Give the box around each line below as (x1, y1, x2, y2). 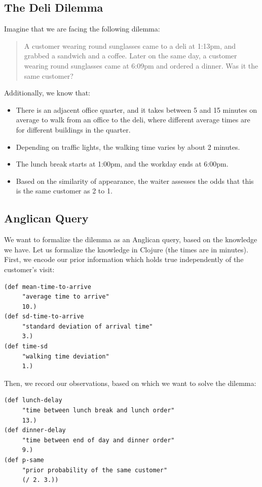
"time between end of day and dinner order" (22, 436, 175, 444)
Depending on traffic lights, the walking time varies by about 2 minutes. (16, 141, 240, 152)
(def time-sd (4, 343, 48, 350)
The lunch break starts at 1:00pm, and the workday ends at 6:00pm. (16, 158, 229, 169)
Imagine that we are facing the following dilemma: (4, 23, 160, 34)
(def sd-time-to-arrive (4, 313, 84, 320)
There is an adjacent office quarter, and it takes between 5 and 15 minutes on (16, 104, 257, 115)
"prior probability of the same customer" (22, 466, 168, 474)
